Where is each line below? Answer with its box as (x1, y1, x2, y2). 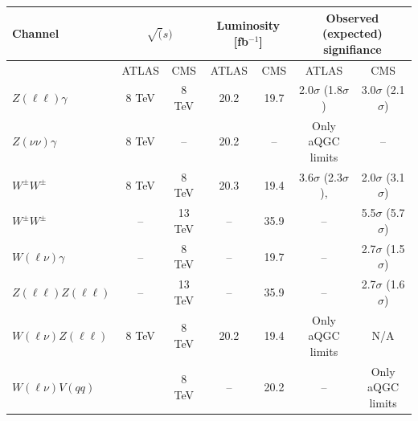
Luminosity (216, 17, 281, 34)
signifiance (323, 40, 382, 57)
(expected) (322, 25, 383, 42)
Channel (12, 25, 59, 42)
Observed (326, 9, 379, 26)
